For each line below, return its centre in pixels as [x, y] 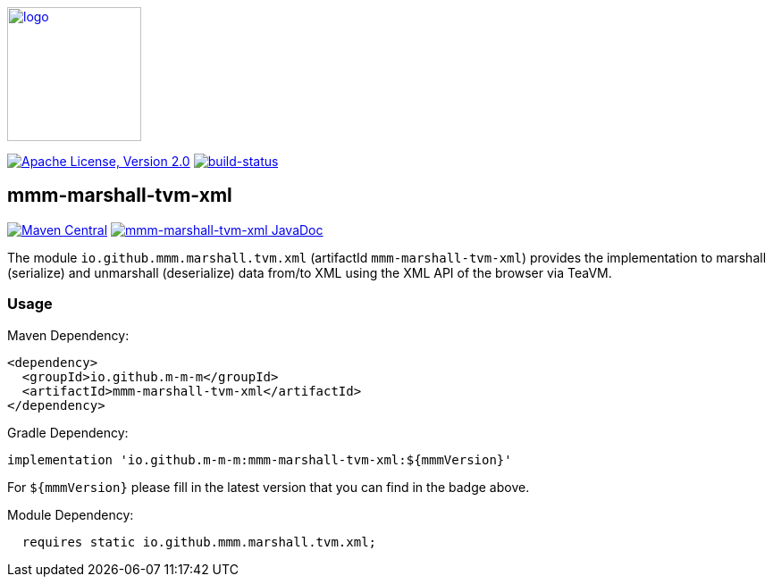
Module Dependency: [71, 514]
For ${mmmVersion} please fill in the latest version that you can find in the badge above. [269, 487]
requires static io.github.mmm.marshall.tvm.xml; [199, 542]
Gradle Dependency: [68, 432]
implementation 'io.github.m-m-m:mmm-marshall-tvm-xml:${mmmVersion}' [260, 459]
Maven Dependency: [68, 335]
